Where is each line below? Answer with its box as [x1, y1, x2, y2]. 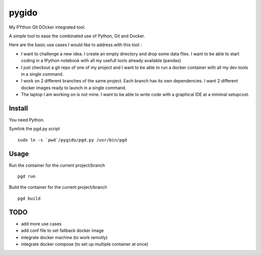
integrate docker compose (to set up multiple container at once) [21, 241, 148, 247]
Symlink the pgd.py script [9, 126, 60, 132]
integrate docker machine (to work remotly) [21, 234, 108, 240]
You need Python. [9, 117, 44, 123]
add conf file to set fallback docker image [21, 228, 104, 234]
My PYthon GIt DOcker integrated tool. [9, 24, 86, 30]
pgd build [17, 195, 41, 201]
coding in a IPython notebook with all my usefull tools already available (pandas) [21, 58, 181, 64]
